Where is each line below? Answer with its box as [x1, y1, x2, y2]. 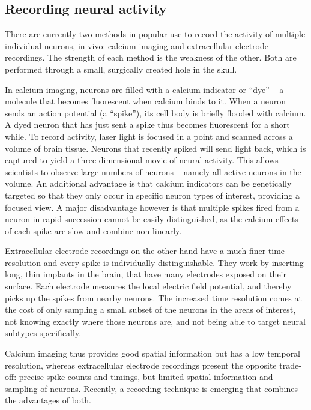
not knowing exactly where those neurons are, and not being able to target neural [5, 315, 306, 327]
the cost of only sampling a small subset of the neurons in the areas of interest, [5, 303, 296, 316]
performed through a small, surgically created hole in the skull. [5, 62, 237, 75]
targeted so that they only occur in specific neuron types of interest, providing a [5, 188, 300, 201]
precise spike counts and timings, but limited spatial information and [19, 370, 273, 383]
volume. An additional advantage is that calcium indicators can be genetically [5, 177, 292, 190]
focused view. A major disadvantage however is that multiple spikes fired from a [5, 200, 300, 213]
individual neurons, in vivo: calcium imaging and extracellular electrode [5, 39, 268, 52]
